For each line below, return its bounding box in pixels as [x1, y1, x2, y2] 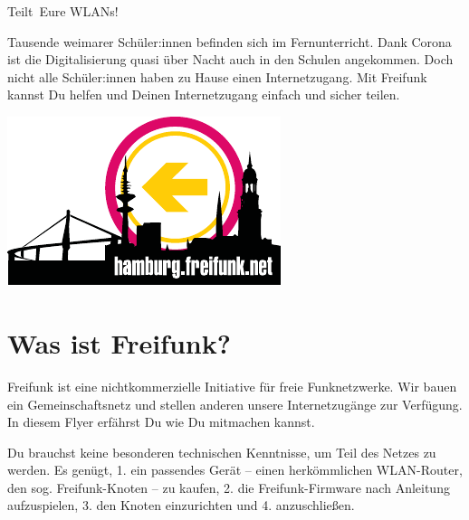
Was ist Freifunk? [7, 324, 231, 361]
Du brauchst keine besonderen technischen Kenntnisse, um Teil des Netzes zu [7, 442, 436, 461]
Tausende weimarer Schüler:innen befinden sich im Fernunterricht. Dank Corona [7, 32, 452, 51]
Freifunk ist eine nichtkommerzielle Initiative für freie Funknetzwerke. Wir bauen [7, 376, 457, 395]
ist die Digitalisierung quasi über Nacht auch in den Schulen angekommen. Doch [7, 50, 454, 69]
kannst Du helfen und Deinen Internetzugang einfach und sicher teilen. [7, 85, 400, 104]
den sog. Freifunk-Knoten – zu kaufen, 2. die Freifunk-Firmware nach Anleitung [7, 477, 450, 496]
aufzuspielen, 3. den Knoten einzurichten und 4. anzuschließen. [7, 496, 355, 515]
